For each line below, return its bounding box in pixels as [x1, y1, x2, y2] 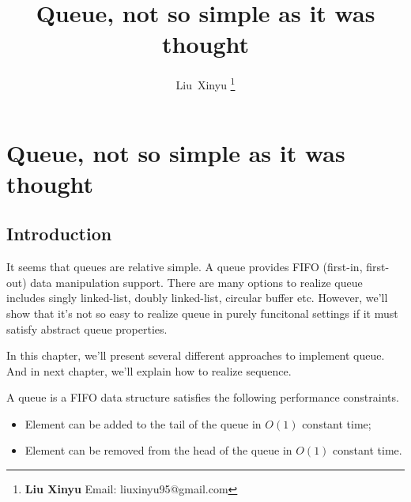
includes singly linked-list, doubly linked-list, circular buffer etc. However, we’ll [6, 289, 388, 306]
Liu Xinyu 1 [175, 74, 236, 92]
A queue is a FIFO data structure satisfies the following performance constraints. [6, 389, 399, 406]
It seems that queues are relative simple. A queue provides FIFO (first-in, [6, 259, 363, 275]
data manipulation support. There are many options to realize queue [30, 274, 363, 290]
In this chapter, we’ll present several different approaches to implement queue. [6, 347, 385, 364]
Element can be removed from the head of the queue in [25, 442, 292, 459]
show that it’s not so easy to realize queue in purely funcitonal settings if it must [6, 304, 398, 321]
